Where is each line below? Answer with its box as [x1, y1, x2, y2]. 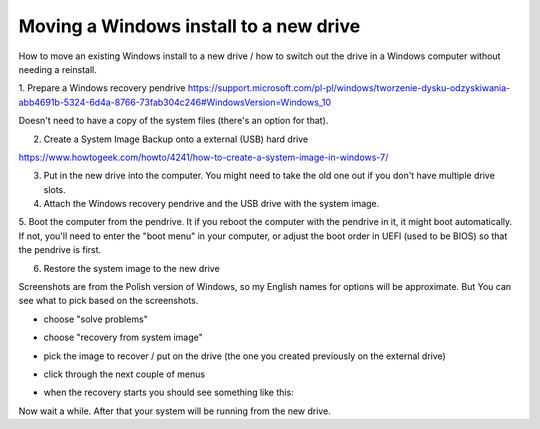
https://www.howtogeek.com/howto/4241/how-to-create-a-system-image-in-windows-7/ [18, 151, 389, 163]
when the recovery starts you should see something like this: [43, 386, 294, 399]
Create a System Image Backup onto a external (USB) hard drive [43, 133, 309, 145]
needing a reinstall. [18, 63, 97, 75]
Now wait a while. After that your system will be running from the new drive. [18, 405, 332, 417]
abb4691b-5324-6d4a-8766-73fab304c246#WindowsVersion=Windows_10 [18, 96, 332, 108]
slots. [43, 183, 67, 195]
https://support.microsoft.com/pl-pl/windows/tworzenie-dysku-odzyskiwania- [187, 82, 511, 94]
